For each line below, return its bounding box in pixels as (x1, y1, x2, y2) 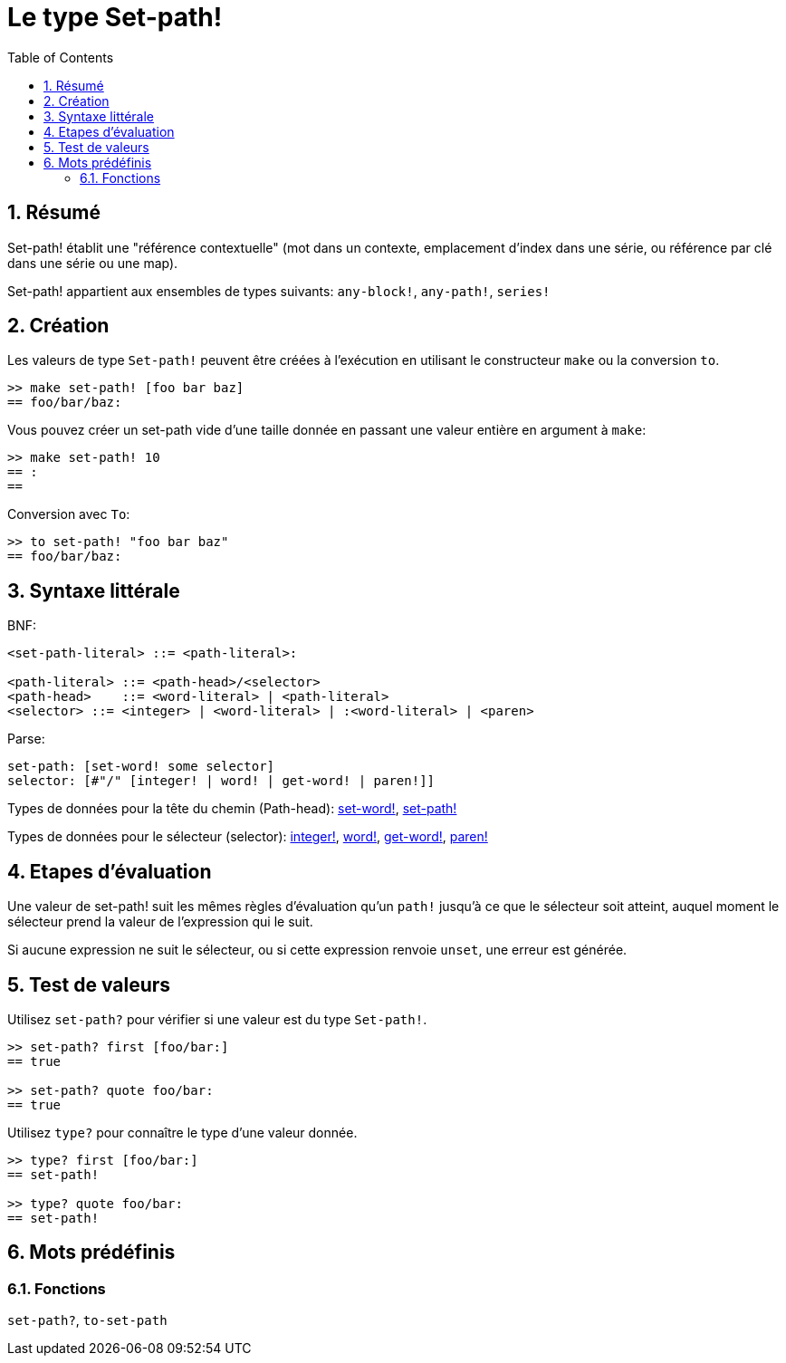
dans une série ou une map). (7, 254, 178, 271)
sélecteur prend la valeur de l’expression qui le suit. (7, 914, 313, 930)
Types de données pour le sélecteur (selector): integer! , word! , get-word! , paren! (7, 829, 488, 845)
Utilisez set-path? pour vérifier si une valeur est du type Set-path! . (7, 1011, 427, 1027)
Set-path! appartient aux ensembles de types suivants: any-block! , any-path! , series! (7, 283, 551, 299)
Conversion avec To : (7, 506, 130, 523)
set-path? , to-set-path (7, 1312, 168, 1329)
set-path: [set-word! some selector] (7, 759, 275, 774)
